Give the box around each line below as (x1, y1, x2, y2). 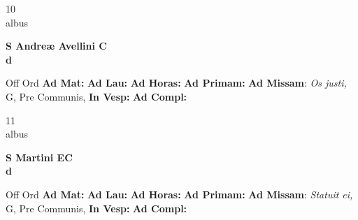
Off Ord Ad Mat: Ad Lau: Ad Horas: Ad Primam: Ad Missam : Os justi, (6, 75, 347, 90)
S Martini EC (6, 149, 73, 164)
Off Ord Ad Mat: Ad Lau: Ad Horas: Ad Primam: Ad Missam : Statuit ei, (6, 186, 353, 201)
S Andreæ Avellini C (6, 38, 107, 53)
